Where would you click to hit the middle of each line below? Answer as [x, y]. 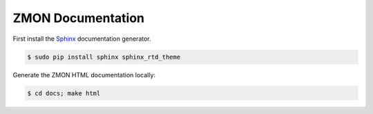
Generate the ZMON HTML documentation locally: [84, 75]
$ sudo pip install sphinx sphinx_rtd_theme [104, 57]
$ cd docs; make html [64, 93]
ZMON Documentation [79, 18]
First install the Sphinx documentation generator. [82, 39]
